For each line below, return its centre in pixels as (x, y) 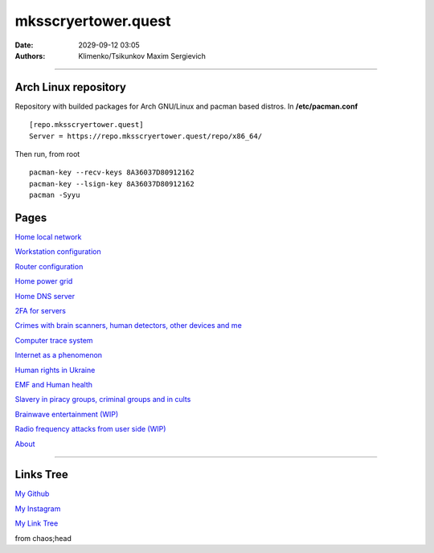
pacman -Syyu (55, 195)
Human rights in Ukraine (55, 370)
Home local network (48, 237)
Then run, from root (47, 154)
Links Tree (41, 475)
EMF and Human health (53, 385)
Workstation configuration (58, 252)
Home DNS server (45, 296)
